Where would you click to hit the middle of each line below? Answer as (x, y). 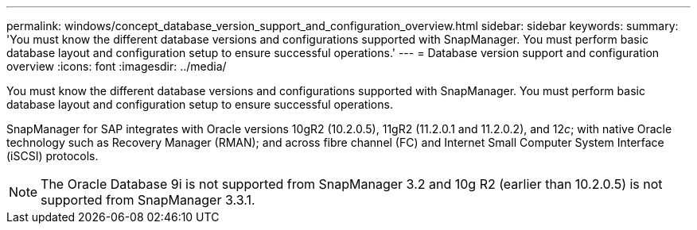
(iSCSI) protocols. (53, 156)
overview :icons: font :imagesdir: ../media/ (117, 66)
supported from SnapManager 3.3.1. (148, 200)
